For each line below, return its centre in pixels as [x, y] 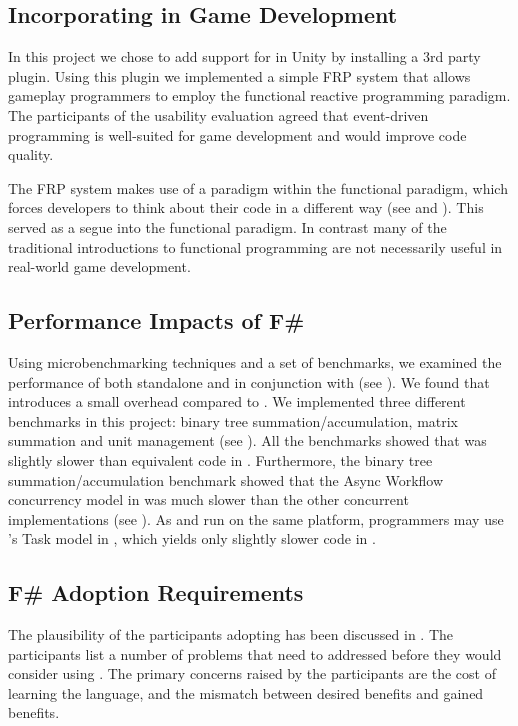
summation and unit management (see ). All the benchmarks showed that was [247, 440]
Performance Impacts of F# [156, 320]
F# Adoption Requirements [156, 592]
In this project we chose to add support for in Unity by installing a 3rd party [244, 56]
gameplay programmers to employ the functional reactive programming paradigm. [259, 95]
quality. [31, 154]
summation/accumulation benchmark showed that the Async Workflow [226, 479]
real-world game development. [99, 266]
